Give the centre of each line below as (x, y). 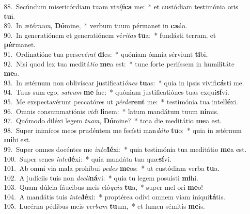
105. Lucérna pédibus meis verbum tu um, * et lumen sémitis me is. (104, 206)
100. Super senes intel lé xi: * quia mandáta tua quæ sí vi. (88, 158)
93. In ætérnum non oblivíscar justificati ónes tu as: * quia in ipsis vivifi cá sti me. (124, 82)
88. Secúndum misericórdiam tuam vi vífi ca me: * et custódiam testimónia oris (121, 6)
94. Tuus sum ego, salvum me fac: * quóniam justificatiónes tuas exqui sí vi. (117, 92)
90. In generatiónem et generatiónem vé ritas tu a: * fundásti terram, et (110, 35)
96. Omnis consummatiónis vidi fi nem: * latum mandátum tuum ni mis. (111, 111)
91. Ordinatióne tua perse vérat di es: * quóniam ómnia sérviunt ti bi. (106, 54)
